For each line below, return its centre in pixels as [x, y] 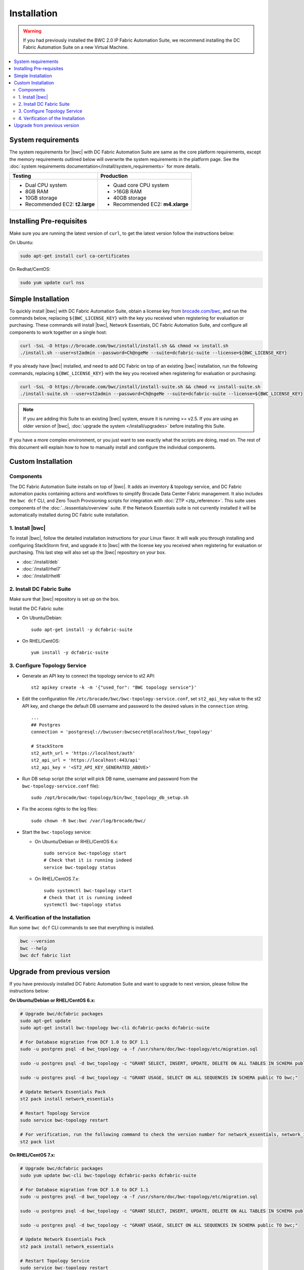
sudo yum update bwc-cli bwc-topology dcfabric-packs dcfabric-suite [108, 1175]
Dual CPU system [46, 185]
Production [114, 176]
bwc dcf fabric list [45, 956]
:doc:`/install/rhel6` [42, 576]
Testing [22, 176]
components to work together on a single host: [58, 332]
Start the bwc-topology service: [57, 832]
